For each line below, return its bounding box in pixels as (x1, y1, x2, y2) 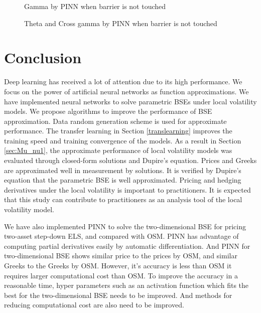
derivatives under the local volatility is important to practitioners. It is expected (4, 184, 251, 195)
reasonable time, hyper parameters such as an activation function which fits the (4, 280, 249, 290)
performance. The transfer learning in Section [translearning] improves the (4, 125, 232, 136)
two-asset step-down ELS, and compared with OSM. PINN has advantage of (4, 231, 239, 241)
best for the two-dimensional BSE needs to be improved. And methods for (4, 289, 232, 300)
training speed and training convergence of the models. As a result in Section (4, 135, 241, 145)
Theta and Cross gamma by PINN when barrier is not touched (24, 18, 217, 28)
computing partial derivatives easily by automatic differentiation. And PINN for (4, 240, 250, 251)
